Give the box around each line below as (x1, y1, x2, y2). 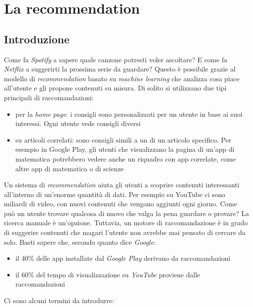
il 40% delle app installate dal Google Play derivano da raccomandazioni (15, 253, 231, 263)
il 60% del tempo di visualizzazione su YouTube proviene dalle (15, 269, 200, 279)
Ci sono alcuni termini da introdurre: (4, 295, 114, 306)
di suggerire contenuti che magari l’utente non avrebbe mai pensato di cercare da (4, 227, 246, 237)
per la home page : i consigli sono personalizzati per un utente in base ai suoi (15, 108, 243, 119)
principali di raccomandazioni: (4, 92, 94, 102)
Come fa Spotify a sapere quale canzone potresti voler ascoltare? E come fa (4, 54, 227, 64)
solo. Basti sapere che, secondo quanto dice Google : (4, 236, 156, 247)
